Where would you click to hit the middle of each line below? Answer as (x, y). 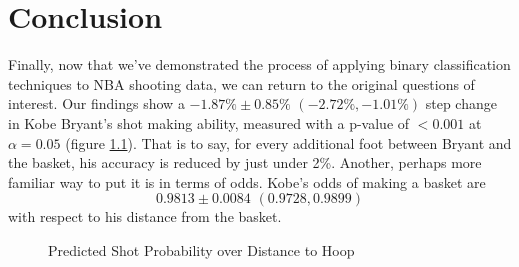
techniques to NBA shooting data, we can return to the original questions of (241, 83)
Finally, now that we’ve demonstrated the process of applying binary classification (259, 64)
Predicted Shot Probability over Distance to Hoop (201, 249)
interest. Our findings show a (96, 103)
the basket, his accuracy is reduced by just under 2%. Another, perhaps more (245, 162)
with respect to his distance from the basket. (145, 216)
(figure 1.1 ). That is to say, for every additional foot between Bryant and (288, 142)
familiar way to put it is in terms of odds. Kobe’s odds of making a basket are (247, 181)
